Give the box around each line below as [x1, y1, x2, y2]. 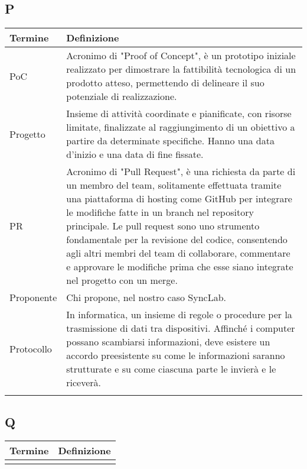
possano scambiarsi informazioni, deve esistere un [66, 335, 270, 349]
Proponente [9, 290, 57, 305]
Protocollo [9, 341, 52, 355]
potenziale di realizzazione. [66, 89, 177, 103]
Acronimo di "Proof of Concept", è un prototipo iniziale [66, 48, 296, 63]
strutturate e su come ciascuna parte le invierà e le [66, 362, 276, 376]
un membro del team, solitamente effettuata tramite [66, 178, 282, 192]
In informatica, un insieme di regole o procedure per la [66, 308, 292, 322]
